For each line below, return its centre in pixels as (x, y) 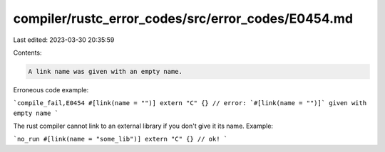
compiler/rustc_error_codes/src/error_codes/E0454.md (183, 18)
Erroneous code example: (51, 89)
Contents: (27, 53)
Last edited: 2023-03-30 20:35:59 (64, 40)
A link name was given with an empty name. (106, 71)
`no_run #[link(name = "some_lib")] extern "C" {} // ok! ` (120, 139)
